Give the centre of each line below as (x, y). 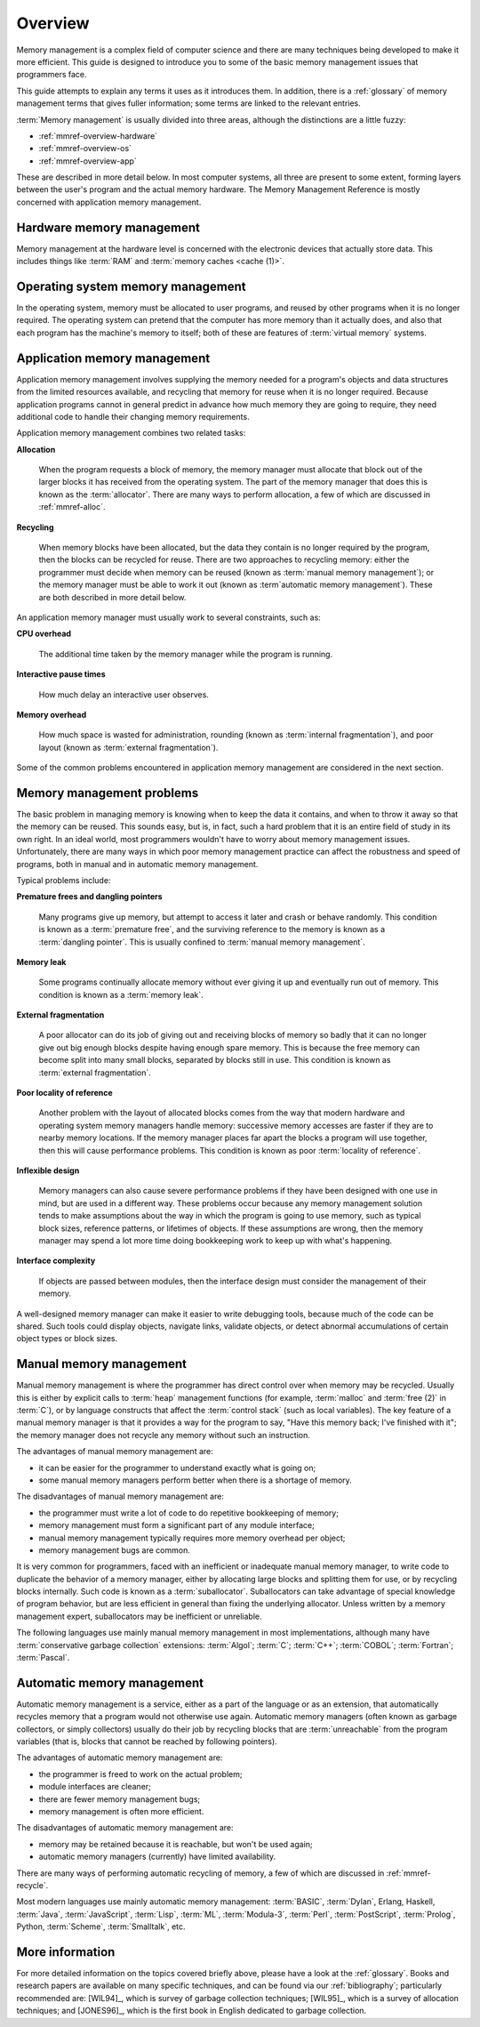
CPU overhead (44, 634)
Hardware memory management (108, 227)
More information (66, 1952)
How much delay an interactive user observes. (124, 695)
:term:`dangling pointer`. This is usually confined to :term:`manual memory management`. (202, 942)
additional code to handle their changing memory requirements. (133, 416)
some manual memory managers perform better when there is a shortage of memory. (196, 1480)
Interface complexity (56, 1261)
